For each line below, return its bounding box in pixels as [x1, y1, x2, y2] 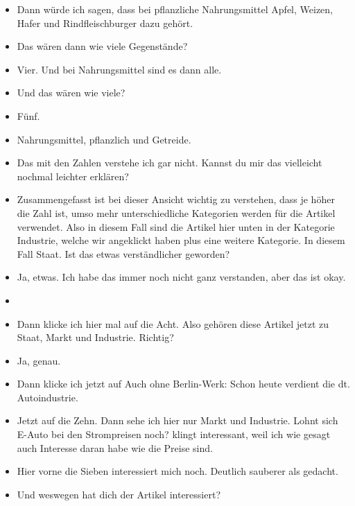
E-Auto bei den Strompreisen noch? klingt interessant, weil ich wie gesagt [17, 427, 331, 442]
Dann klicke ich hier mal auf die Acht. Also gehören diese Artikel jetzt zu [17, 316, 329, 331]
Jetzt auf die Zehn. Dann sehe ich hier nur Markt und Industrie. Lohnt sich [17, 413, 338, 428]
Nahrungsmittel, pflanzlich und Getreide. [17, 132, 191, 146]
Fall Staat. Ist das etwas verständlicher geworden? [17, 246, 230, 261]
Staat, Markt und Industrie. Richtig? [17, 330, 174, 344]
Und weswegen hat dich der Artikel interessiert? [17, 487, 220, 501]
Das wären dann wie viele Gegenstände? [17, 39, 188, 53]
